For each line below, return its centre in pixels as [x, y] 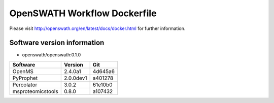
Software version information [57, 43]
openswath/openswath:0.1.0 [52, 55]
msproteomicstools [35, 91]
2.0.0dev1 [75, 78]
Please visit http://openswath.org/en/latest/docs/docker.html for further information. [97, 28]
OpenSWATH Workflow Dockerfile [83, 13]
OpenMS [23, 71]
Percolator [25, 85]
